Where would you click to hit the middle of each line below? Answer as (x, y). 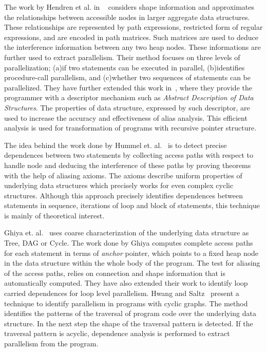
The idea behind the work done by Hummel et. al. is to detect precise (116, 145)
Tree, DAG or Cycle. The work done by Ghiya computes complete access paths (129, 243)
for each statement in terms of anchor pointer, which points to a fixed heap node (131, 253)
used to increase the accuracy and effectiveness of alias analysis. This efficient (126, 117)
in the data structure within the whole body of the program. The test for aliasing (132, 263)
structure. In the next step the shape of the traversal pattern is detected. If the (129, 323)
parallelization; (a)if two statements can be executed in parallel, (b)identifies (125, 67)
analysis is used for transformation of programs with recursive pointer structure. (130, 128)
